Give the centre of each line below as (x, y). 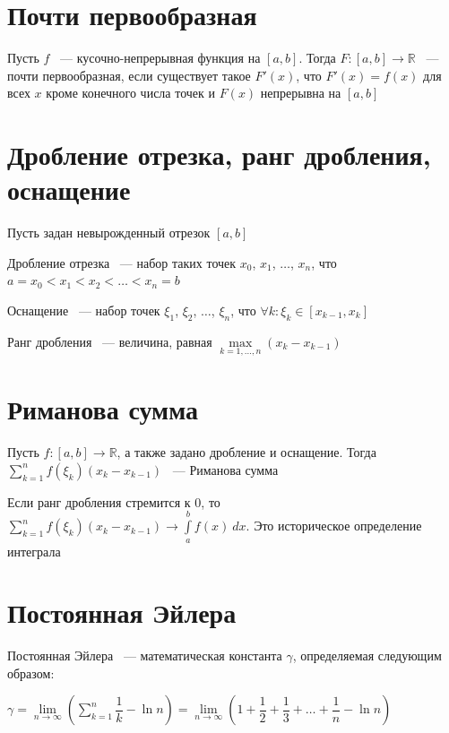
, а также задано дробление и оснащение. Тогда (246, 452)
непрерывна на (301, 93)
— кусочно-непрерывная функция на (160, 58)
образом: (31, 673)
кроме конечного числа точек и (130, 93)
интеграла (34, 551)
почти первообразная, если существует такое (129, 75)
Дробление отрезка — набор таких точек (122, 262)
